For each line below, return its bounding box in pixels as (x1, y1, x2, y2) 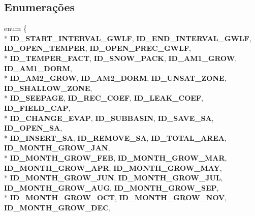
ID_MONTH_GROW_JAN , (4, 142, 110, 153)
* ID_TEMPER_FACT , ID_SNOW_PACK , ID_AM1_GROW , (4, 52, 237, 63)
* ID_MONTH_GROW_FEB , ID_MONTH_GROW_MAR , (4, 152, 227, 163)
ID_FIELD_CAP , (4, 102, 71, 113)
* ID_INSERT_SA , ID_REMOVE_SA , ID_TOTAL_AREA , (4, 132, 227, 143)
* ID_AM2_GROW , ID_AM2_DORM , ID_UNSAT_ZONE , (4, 73, 227, 83)
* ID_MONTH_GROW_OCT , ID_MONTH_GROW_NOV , (4, 192, 227, 203)
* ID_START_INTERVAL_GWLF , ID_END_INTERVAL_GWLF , (4, 33, 251, 43)
